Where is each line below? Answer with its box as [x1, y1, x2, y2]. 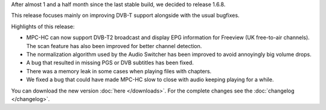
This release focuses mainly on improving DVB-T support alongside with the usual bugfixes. [11, 12, 240, 19]
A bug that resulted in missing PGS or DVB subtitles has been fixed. [26, 59, 194, 66]
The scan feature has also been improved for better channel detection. [26, 42, 202, 49]
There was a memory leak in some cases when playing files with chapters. [26, 67, 212, 75]
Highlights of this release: [11, 23, 75, 30]
